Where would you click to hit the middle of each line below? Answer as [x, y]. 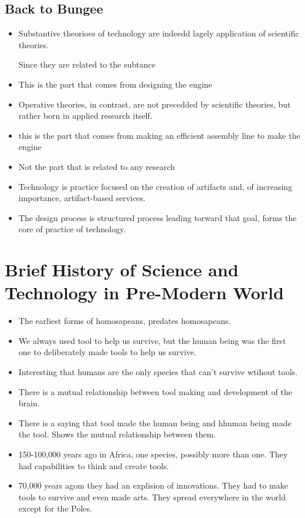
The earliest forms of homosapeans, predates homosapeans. [125, 321]
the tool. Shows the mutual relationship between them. [117, 434]
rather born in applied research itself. [85, 116]
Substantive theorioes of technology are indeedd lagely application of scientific [159, 33]
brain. [29, 403]
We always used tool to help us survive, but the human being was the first [152, 340]
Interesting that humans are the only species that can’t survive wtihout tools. [158, 372]
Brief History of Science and [122, 270]
